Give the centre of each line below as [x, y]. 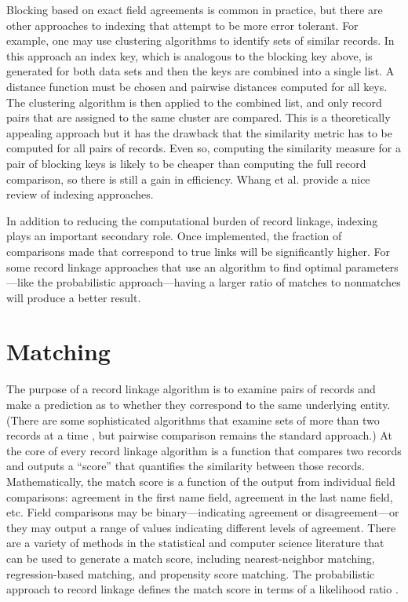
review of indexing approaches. [80, 194]
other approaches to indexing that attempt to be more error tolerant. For [182, 25]
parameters [372, 266]
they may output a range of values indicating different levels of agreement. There [201, 527]
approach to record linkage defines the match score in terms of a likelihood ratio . [202, 589]
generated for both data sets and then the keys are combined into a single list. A [200, 71]
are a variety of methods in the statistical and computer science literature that [195, 543]
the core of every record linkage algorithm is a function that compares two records [204, 450]
